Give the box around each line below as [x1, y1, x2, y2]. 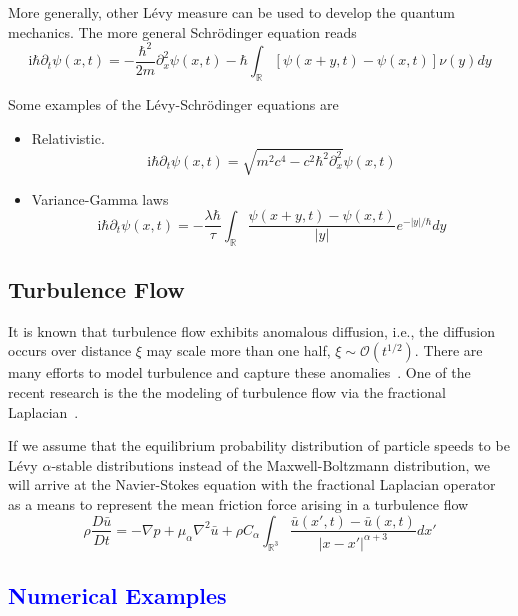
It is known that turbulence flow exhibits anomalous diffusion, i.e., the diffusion [8, 320, 495, 341]
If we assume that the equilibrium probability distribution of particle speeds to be [8, 435, 510, 456]
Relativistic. [31, 127, 105, 148]
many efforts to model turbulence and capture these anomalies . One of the [8, 362, 471, 383]
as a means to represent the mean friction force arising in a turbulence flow [8, 493, 469, 514]
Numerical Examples [8, 580, 227, 611]
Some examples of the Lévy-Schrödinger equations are [8, 93, 339, 114]
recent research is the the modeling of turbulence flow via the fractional [8, 381, 446, 402]
